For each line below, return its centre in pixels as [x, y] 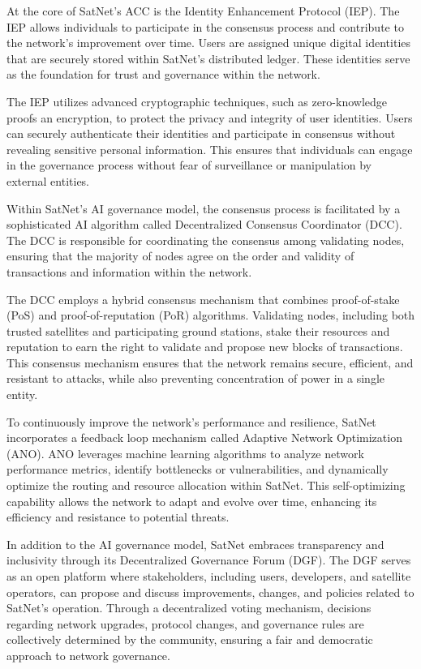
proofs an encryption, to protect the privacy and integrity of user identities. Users [210, 117]
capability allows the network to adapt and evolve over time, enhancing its [192, 501]
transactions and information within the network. [129, 271]
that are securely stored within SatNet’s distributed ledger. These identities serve [208, 58]
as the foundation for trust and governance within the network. [163, 74]
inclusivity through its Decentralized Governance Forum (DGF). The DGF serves [209, 560]
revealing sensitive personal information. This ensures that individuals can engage [210, 149]
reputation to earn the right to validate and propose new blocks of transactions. [205, 347]
